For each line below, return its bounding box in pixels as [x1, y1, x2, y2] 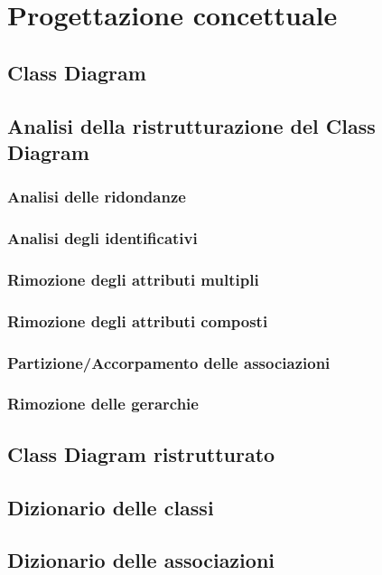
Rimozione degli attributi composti [7, 309, 268, 332]
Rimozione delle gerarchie [7, 392, 199, 415]
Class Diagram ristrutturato [7, 439, 275, 467]
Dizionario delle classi [7, 493, 214, 521]
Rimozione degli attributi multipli [7, 268, 259, 290]
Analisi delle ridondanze [7, 185, 186, 208]
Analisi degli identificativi [7, 227, 198, 250]
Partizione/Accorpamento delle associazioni [7, 351, 331, 373]
